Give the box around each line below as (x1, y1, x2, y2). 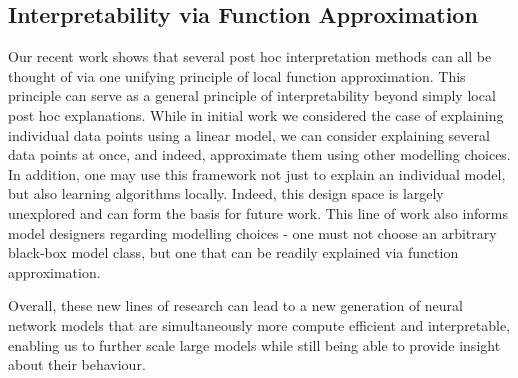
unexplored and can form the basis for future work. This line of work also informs (8, 202, 509, 223)
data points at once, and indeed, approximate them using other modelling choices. (8, 144, 511, 165)
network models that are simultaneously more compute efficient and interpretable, (8, 314, 511, 335)
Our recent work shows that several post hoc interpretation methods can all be (8, 46, 492, 67)
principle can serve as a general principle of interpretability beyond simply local (8, 85, 496, 106)
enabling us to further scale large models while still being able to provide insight (8, 334, 501, 355)
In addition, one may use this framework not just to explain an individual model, (8, 163, 506, 184)
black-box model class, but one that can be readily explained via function (8, 242, 459, 263)
